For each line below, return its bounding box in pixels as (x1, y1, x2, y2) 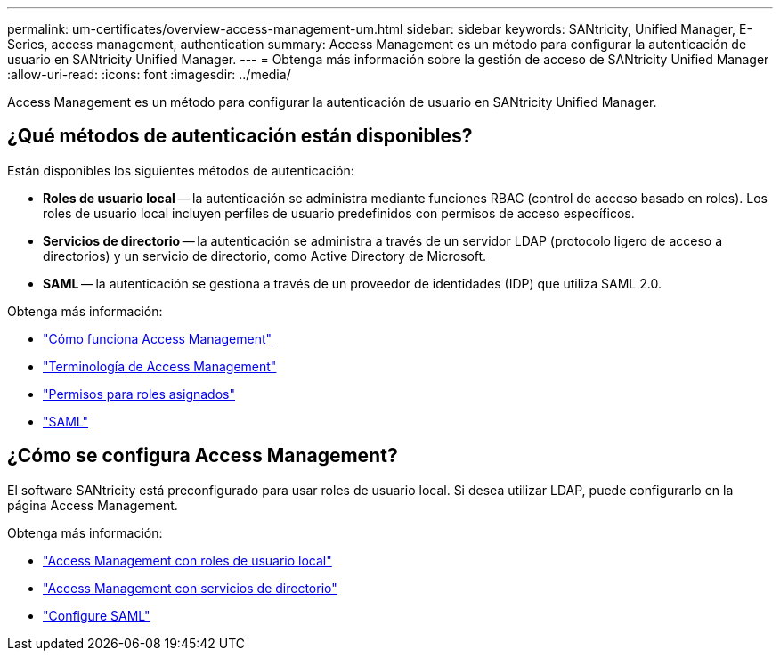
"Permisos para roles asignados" (43, 386, 235, 402)
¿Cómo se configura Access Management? (7, 444, 398, 467)
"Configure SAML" (43, 607, 150, 623)
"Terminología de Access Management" (43, 358, 277, 374)
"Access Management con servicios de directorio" (43, 580, 337, 596)
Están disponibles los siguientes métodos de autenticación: (7, 162, 354, 178)
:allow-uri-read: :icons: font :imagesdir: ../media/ (7, 67, 291, 82)
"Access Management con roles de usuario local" (43, 552, 332, 568)
